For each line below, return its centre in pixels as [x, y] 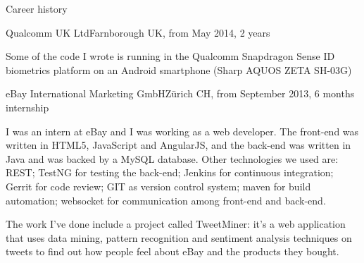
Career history [37, 8]
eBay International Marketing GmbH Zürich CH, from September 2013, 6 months [180, 93]
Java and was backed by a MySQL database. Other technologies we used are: [172, 158]
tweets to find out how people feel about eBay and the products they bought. [172, 251]
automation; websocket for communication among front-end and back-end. [166, 200]
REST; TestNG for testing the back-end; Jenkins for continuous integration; [170, 172]
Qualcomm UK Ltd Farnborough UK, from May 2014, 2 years [138, 32]
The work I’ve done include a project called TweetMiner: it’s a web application [176, 224]
